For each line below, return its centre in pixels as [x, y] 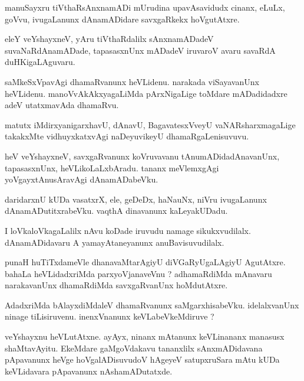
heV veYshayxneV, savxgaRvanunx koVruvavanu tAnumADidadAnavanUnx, [142, 156]
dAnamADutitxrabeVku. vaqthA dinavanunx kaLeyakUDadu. [116, 211]
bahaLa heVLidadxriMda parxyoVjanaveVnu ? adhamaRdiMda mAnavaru [138, 273]
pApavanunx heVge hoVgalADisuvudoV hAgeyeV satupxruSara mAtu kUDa [142, 359]
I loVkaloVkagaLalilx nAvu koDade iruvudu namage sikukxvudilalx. [128, 230]
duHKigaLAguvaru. [40, 62]
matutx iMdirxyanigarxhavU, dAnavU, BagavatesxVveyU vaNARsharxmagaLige [150, 124]
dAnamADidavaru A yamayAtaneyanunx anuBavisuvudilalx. [115, 242]
